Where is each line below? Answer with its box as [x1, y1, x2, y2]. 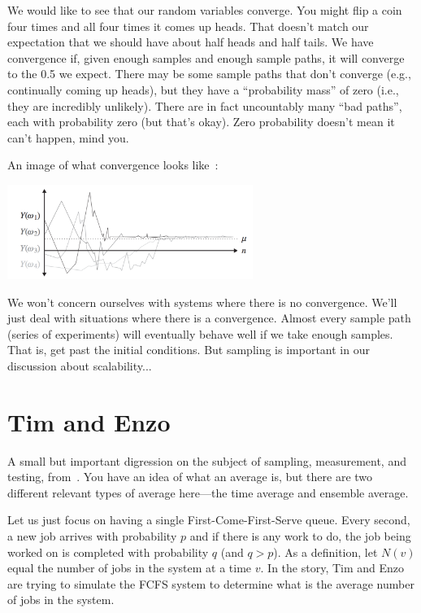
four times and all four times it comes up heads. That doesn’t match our [7, 17, 369, 34]
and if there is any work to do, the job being [189, 528, 411, 545]
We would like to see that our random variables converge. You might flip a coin [7, 2, 402, 18]
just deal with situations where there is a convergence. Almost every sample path [7, 309, 411, 326]
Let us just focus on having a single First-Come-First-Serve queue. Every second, [7, 511, 410, 528]
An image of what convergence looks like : [7, 156, 219, 173]
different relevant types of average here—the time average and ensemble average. [7, 484, 409, 501]
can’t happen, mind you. [7, 129, 129, 146]
